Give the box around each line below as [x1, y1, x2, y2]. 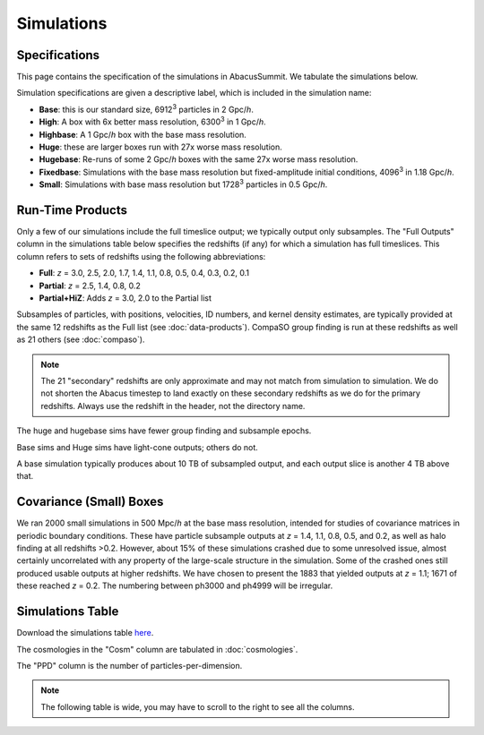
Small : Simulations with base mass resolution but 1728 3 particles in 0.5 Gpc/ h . [39, 177, 328, 190]
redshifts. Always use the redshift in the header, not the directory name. [40, 400, 306, 411]
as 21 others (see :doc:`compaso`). [16, 334, 145, 345]
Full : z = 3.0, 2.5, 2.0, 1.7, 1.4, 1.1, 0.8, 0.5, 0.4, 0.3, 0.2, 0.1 [39, 268, 250, 278]
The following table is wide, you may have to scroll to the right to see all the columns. [40, 701, 355, 712]
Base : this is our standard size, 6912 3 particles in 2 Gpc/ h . [39, 103, 255, 115]
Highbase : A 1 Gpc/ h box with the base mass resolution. [39, 129, 246, 140]
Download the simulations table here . [16, 628, 154, 638]
